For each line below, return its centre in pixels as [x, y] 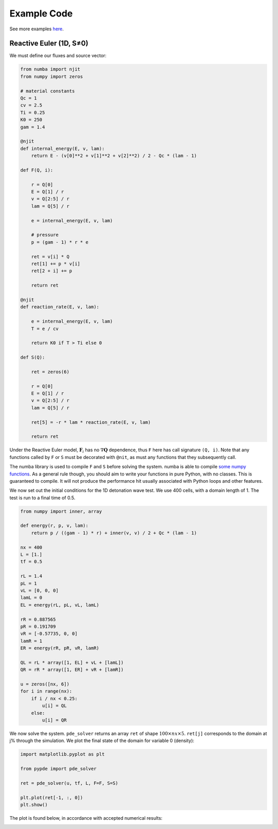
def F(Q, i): [37, 170]
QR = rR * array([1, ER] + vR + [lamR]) [72, 670]
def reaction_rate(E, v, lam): [60, 307]
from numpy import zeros [52, 76]
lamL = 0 [31, 598]
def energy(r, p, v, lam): [54, 526]
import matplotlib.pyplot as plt [63, 754]
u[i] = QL [54, 706]
